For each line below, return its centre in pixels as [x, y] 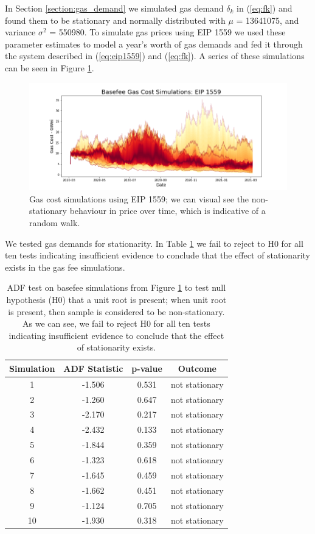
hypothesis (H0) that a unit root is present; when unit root [116, 299]
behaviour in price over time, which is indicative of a [168, 211]
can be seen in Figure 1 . [50, 67]
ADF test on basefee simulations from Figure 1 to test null [116, 287]
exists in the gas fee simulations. [65, 267]
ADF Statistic [93, 368]
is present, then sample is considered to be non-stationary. [116, 311]
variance [20, 32]
